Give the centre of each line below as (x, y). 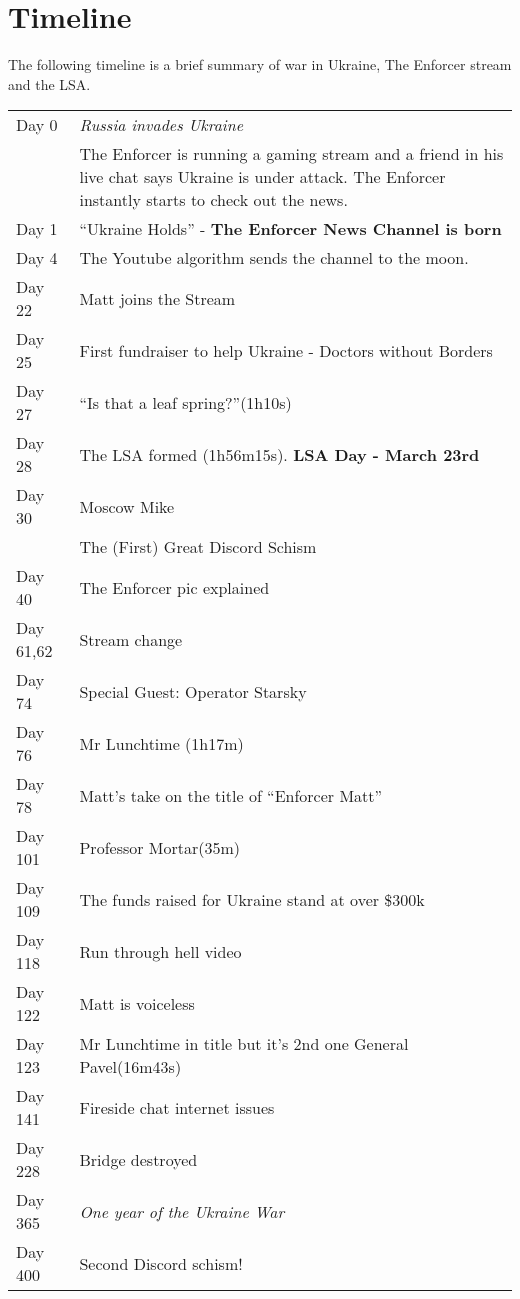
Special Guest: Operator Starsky (193, 691)
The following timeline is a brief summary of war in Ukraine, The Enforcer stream (260, 64)
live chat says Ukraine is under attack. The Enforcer (262, 177)
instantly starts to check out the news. (213, 200)
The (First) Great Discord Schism (198, 547)
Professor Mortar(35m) (160, 847)
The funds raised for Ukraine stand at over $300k (252, 899)
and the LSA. (49, 83)
